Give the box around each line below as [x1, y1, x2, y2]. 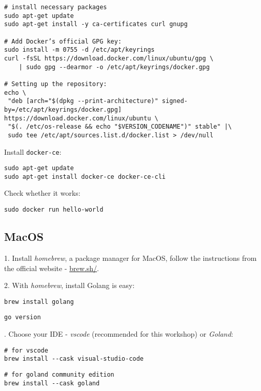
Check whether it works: [4, 188, 81, 198]
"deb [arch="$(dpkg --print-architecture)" [8, 97, 158, 105]
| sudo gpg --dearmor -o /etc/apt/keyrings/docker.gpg [18, 63, 210, 71]
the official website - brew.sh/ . [4, 262, 99, 273]
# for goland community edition [4, 371, 114, 378]
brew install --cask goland [4, 379, 100, 387]
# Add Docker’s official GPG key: [4, 37, 122, 45]
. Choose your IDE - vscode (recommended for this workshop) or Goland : [4, 328, 233, 339]
